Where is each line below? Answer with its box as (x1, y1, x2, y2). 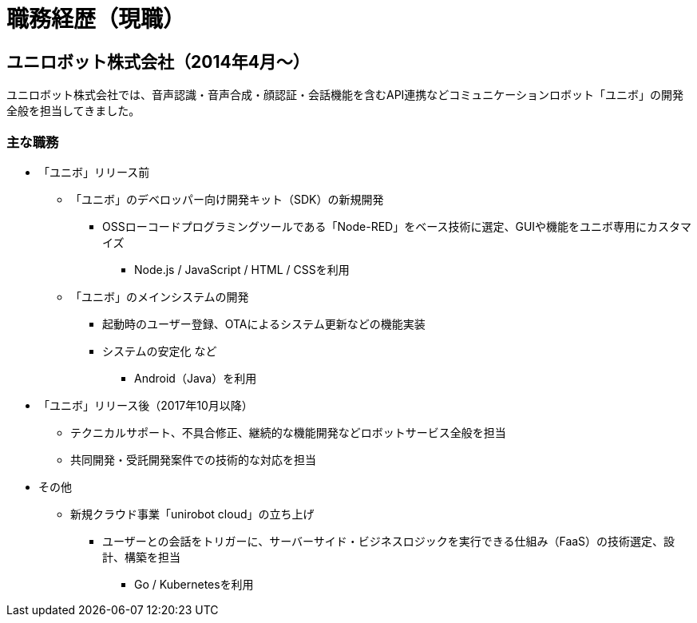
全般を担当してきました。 (6, 104, 141, 118)
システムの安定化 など (102, 343, 217, 358)
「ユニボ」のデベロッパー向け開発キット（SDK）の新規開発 (70, 192, 384, 206)
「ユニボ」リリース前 (38, 165, 150, 179)
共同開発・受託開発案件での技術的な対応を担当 (70, 452, 316, 466)
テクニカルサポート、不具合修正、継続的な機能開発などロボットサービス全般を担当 (70, 425, 506, 439)
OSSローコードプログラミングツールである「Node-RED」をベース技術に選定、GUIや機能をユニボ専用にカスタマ (102, 219, 692, 233)
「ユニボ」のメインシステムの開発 (70, 289, 249, 304)
